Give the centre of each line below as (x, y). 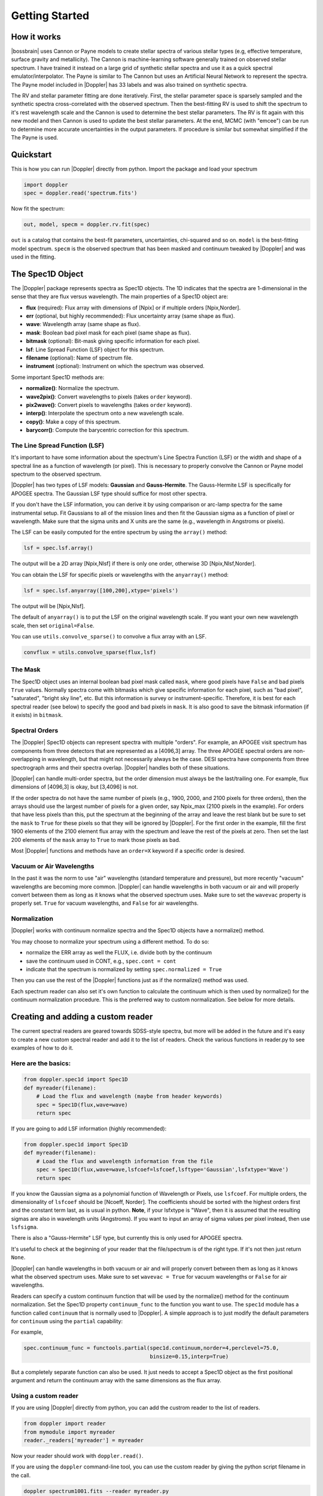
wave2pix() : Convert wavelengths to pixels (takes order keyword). (109, 396)
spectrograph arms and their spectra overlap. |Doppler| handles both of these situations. (120, 767)
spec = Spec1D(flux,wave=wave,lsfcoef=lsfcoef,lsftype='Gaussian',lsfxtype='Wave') (162, 1170)
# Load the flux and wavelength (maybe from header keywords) (129, 1096)
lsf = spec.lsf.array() (59, 548)
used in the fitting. (33, 257)
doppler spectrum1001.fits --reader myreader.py (96, 1491)
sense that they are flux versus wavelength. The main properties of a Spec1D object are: (120, 297)
